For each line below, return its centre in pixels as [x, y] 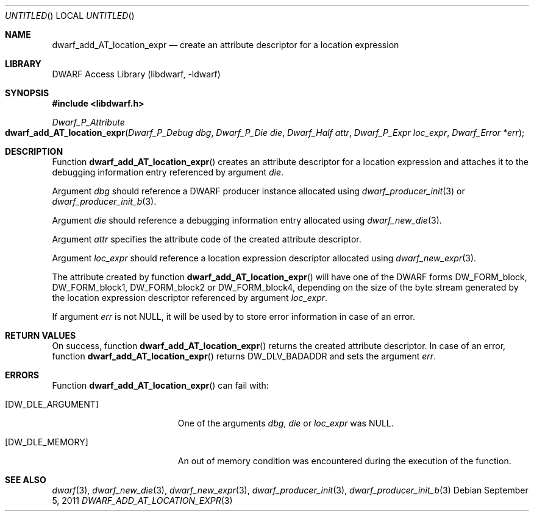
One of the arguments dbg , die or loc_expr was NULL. [286, 423]
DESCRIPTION [34, 151]
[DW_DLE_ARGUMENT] [52, 404]
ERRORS [22, 375]
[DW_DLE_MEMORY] [47, 442]
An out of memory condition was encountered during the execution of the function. [344, 461]
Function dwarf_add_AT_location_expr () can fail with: [160, 385]
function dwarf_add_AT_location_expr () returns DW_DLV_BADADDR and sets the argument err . [244, 356]
